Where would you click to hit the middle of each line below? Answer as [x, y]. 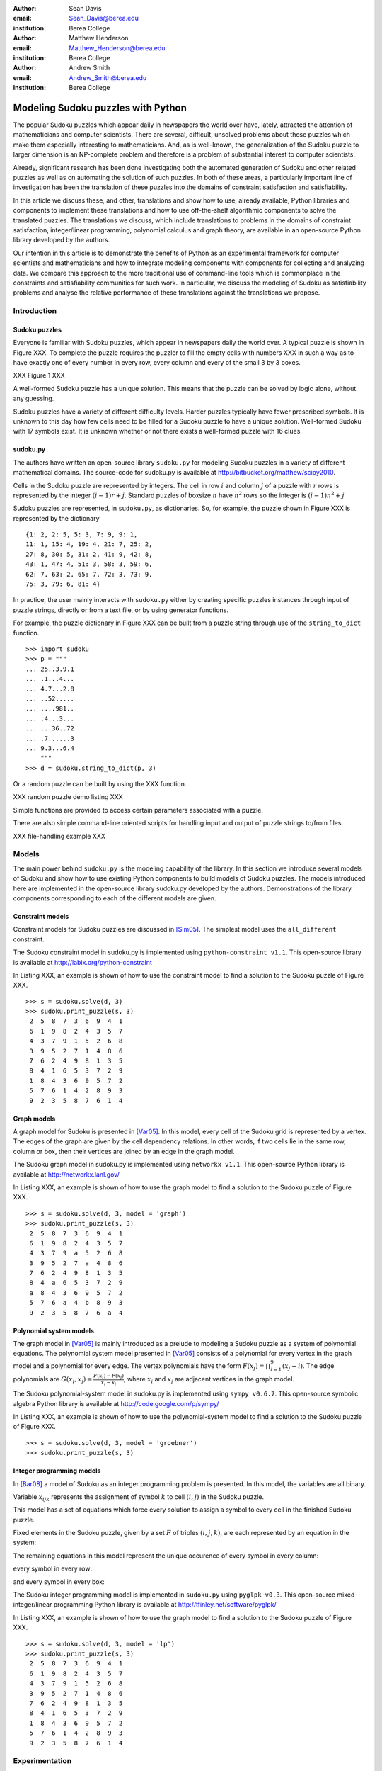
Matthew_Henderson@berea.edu [117, 48]
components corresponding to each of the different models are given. [115, 898]
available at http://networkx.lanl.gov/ [66, 1174]
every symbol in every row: [52, 1568]
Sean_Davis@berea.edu [104, 18]
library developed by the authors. [62, 240]
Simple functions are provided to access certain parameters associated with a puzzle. [138, 810]
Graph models [34, 1119]
